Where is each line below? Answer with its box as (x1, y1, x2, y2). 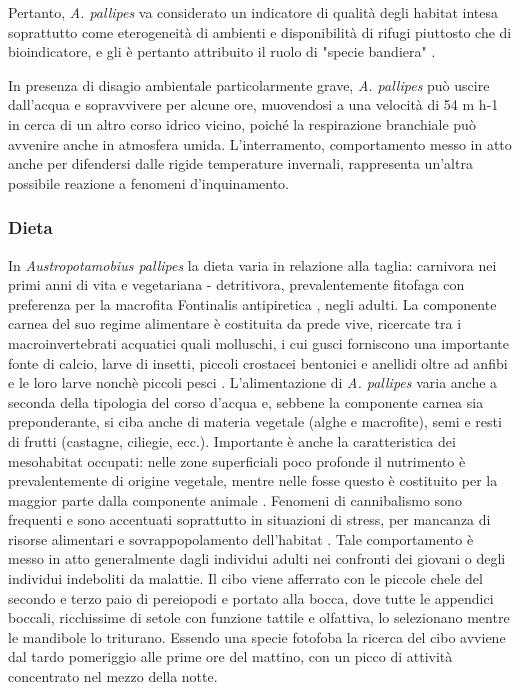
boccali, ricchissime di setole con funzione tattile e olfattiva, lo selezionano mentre (8, 607, 510, 628)
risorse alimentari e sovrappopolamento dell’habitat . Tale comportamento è (8, 528, 474, 549)
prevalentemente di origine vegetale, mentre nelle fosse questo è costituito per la (8, 470, 498, 491)
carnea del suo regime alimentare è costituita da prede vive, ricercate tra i (8, 313, 462, 334)
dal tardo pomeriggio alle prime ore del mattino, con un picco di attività (8, 646, 453, 667)
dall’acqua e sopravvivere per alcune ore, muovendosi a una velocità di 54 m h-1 (8, 94, 499, 115)
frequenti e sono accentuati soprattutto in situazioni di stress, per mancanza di (8, 509, 491, 530)
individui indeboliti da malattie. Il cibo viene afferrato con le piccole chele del (8, 568, 483, 589)
